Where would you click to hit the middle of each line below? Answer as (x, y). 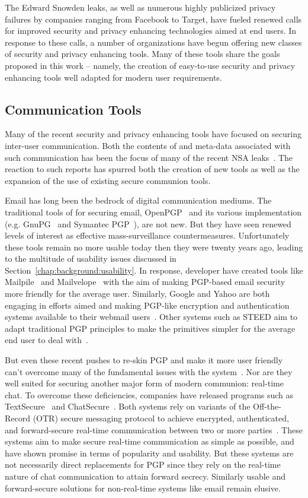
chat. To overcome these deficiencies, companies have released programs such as (149, 394)
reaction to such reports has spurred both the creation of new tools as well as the (152, 169)
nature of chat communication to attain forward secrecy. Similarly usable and (145, 476)
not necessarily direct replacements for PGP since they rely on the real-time (143, 464)
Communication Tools (73, 109)
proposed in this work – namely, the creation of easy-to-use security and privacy (150, 65)
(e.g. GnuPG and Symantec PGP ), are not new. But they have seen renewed (148, 223)
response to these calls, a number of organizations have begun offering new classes (153, 42)
